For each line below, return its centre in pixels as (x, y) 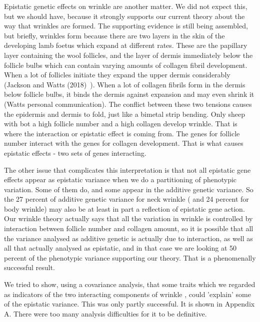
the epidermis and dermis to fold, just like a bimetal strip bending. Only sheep (124, 114)
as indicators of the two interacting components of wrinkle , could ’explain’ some (127, 294)
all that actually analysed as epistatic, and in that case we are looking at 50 (120, 248)
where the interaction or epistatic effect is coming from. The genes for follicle (122, 133)
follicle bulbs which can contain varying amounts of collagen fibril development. (126, 65)
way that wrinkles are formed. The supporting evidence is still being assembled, (126, 26)
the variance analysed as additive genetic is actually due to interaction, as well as (128, 238)
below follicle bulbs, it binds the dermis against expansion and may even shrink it (129, 94)
